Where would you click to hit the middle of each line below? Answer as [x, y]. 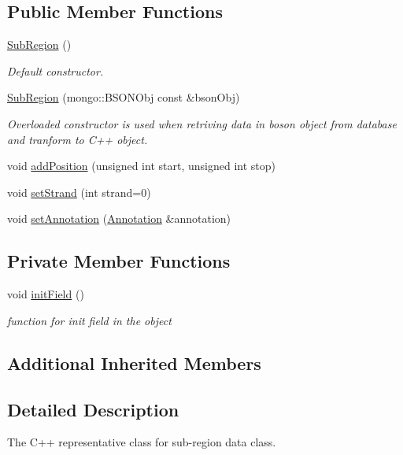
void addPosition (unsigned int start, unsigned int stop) [141, 166]
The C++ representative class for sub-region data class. [142, 442]
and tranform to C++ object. [78, 139]
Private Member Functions [119, 261]
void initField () [46, 294]
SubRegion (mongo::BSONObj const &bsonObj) [124, 97]
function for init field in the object [89, 320]
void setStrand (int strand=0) [79, 192]
